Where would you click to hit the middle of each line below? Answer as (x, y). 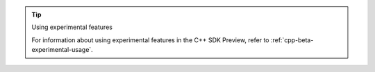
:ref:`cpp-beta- (292, 40)
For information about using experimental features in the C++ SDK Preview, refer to (150, 40)
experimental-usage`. (62, 50)
